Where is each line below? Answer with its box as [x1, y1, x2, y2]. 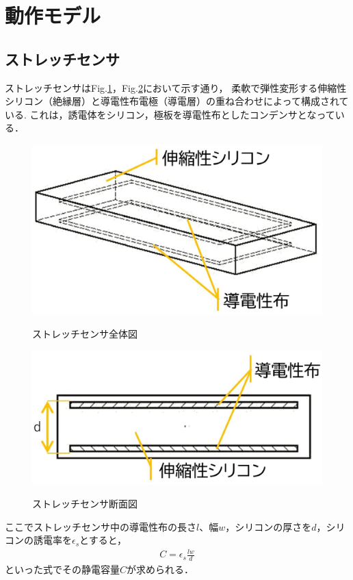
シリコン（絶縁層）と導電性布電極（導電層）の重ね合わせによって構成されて [5, 94, 349, 108]
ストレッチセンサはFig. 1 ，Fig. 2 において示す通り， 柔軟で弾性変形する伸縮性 [5, 80, 347, 94]
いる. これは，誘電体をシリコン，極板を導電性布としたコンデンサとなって [5, 107, 335, 121]
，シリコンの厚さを [225, 519, 312, 533]
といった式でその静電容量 [5, 562, 120, 577]
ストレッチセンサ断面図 [32, 496, 138, 511]
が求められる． [127, 562, 194, 577]
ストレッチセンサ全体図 [32, 326, 138, 340]
